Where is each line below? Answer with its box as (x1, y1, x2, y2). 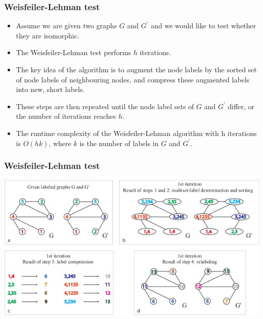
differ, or (228, 101, 255, 111)
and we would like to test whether (151, 20, 256, 31)
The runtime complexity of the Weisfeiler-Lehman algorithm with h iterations (16, 127, 257, 138)
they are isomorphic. (16, 30, 79, 40)
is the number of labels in (79, 138, 159, 148)
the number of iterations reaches (16, 111, 116, 121)
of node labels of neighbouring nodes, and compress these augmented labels (16, 74, 250, 84)
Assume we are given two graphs (16, 20, 117, 31)
